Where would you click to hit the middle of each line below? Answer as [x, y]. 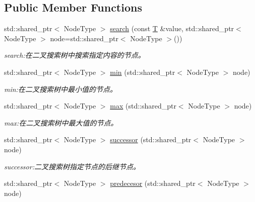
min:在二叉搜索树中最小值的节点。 [60, 89]
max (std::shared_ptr [143, 106]
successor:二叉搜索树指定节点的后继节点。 [72, 166]
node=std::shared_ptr [84, 38]
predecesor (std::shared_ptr [153, 183]
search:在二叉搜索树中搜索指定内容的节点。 [75, 55]
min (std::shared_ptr [143, 72]
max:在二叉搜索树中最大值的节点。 [61, 122]
